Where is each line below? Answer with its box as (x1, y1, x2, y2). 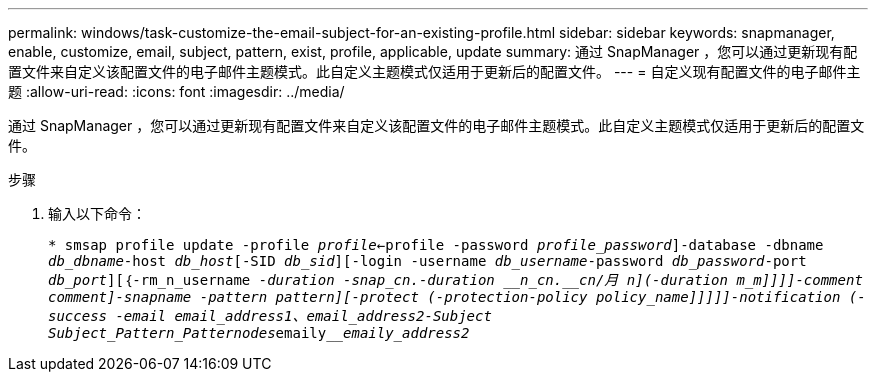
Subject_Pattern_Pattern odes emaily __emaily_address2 (48, 325, 470, 341)
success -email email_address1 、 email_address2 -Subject (48, 308, 492, 324)
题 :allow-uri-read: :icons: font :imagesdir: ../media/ (8, 83, 345, 100)
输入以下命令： (48, 205, 146, 222)
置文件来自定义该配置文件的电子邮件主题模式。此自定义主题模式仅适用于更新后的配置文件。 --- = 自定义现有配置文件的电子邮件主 (8, 63, 861, 80)
